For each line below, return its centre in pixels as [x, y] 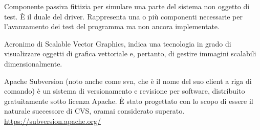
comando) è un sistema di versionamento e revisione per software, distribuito [125, 91]
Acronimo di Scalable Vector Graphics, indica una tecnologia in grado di [118, 43]
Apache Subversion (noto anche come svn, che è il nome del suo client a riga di [128, 81]
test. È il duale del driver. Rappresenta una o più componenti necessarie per [124, 16]
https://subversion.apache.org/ [52, 121]
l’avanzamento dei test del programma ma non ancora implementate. [112, 26]
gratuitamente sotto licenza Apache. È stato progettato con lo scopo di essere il [129, 101]
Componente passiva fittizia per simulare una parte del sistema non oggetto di [127, 6]
